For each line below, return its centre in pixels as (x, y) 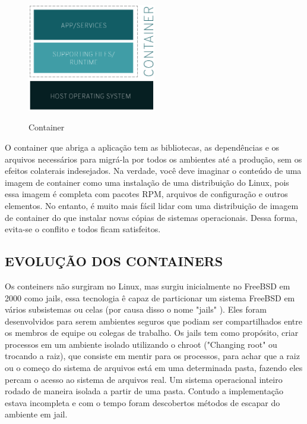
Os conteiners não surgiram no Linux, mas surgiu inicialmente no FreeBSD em (148, 286)
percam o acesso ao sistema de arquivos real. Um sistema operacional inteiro (144, 379)
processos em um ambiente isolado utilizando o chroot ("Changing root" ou (141, 344)
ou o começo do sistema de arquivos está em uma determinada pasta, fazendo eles (154, 368)
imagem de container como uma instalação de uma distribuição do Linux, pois (147, 182)
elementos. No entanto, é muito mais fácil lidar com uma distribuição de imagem (152, 205)
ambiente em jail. (36, 414)
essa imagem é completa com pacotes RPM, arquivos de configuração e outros (146, 194)
